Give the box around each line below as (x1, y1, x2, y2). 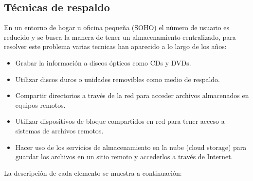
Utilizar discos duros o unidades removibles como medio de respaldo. (15, 74, 220, 84)
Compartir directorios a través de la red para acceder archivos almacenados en (15, 90, 249, 100)
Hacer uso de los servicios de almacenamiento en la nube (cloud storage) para (15, 142, 247, 152)
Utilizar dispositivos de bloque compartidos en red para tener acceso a (15, 116, 225, 126)
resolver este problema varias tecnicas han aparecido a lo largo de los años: (4, 41, 227, 51)
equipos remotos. (15, 99, 66, 110)
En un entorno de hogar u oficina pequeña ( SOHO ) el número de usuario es (4, 22, 229, 33)
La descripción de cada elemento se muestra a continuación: (4, 167, 182, 178)
